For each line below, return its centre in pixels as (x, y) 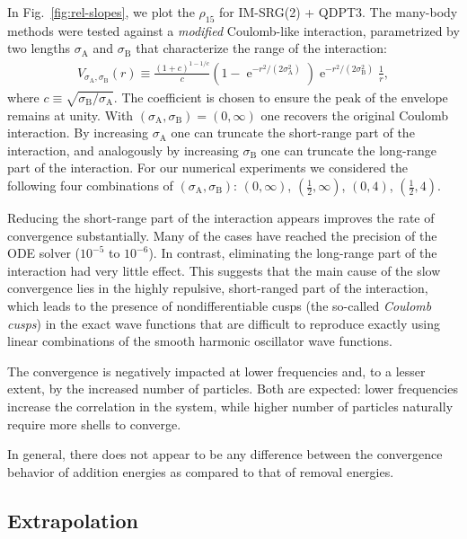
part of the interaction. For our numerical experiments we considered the (207, 168)
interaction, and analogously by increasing (123, 150)
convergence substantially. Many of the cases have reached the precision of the (222, 235)
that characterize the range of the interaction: (261, 48)
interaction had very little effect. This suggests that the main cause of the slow (224, 270)
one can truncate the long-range (349, 150)
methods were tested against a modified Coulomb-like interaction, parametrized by (233, 30)
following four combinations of (90, 186)
